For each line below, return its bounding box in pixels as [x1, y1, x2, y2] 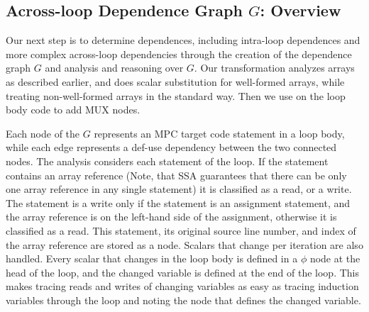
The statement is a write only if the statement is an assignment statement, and [6, 195, 351, 210]
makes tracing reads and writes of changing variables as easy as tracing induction [6, 279, 359, 294]
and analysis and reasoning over [45, 60, 184, 75]
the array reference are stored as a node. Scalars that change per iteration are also [6, 237, 363, 252]
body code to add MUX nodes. [6, 102, 141, 117]
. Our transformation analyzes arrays [194, 60, 355, 75]
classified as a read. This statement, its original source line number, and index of [6, 223, 356, 238]
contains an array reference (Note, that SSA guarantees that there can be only [6, 167, 347, 182]
